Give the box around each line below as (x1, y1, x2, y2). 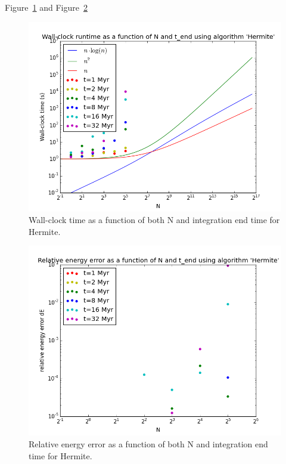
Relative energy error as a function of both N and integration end (29, 437, 268, 450)
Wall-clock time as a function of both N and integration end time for (29, 214, 280, 226)
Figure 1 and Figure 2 (5, 1, 88, 13)
